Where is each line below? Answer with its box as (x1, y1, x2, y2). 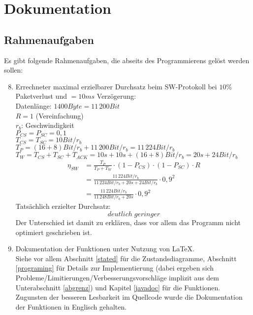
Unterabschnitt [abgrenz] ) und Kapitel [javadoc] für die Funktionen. (15, 282, 221, 292)
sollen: (4, 65, 23, 75)
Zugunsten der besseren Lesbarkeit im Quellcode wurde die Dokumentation (15, 292, 243, 302)
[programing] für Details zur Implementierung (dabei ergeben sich (15, 263, 214, 273)
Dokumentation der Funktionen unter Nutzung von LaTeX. (15, 243, 194, 254)
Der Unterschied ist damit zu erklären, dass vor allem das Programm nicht (15, 217, 241, 228)
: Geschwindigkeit (21, 120, 74, 130)
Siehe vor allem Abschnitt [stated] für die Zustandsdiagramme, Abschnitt (15, 253, 237, 263)
